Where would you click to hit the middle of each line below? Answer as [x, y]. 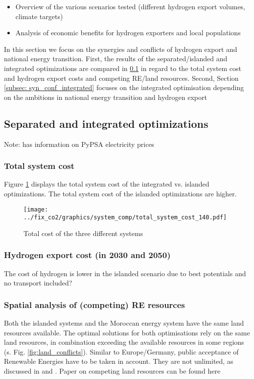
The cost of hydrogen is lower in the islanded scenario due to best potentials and [125, 273]
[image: [36, 209]
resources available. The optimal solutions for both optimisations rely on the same [127, 332]
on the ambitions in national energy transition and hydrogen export [105, 97]
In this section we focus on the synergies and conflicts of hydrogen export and [121, 49]
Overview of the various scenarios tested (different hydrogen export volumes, [130, 6]
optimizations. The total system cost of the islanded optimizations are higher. [120, 193]
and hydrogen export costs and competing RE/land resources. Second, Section [121, 78]
